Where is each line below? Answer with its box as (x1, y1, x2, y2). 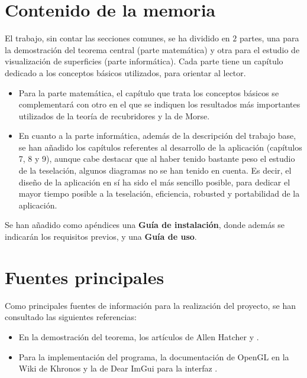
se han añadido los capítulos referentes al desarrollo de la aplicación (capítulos (18, 141, 302, 153)
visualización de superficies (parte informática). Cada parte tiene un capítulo (5, 55, 283, 67)
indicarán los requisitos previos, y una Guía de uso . (5, 230, 197, 243)
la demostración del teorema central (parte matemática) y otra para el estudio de (5, 43, 300, 56)
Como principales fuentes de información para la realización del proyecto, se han (5, 299, 296, 311)
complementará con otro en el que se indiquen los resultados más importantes (18, 98, 300, 110)
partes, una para (239, 32, 299, 44)
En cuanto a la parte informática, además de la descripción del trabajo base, (18, 129, 296, 142)
